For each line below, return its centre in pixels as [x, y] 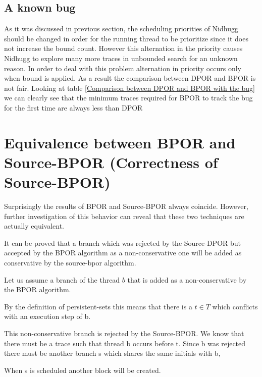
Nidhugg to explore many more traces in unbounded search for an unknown [121, 58]
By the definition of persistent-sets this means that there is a [98, 306]
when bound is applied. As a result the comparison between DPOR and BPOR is [130, 78]
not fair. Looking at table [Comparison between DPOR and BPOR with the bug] [130, 88]
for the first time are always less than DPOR [73, 107]
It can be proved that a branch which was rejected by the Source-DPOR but [123, 243]
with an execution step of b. [47, 316]
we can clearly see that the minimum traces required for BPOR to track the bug [128, 98]
